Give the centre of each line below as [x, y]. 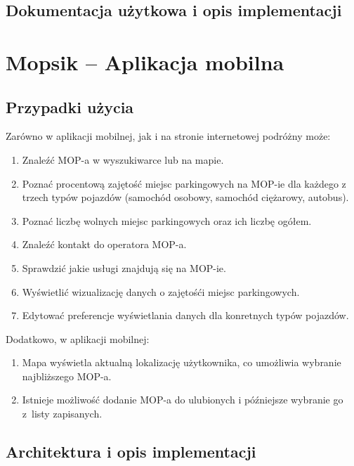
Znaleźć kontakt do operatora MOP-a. [104, 244]
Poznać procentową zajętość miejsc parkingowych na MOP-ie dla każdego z [184, 183]
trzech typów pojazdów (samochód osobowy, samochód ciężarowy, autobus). [185, 197]
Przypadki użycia [70, 106]
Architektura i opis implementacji [131, 452]
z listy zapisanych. [62, 414]
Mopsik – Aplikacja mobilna [145, 62]
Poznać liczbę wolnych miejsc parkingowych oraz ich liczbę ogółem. [167, 220]
